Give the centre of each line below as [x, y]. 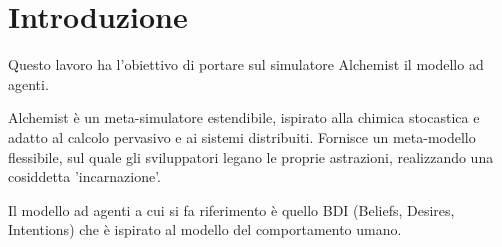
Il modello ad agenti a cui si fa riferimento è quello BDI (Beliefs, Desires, [231, 209]
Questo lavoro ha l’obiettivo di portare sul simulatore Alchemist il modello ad [246, 64]
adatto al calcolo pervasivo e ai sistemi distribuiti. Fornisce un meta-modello [242, 136]
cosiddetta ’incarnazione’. [84, 176]
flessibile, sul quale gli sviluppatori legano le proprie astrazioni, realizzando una [251, 156]
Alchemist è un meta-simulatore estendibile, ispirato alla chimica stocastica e [244, 117]
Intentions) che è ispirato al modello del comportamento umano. [205, 229]
